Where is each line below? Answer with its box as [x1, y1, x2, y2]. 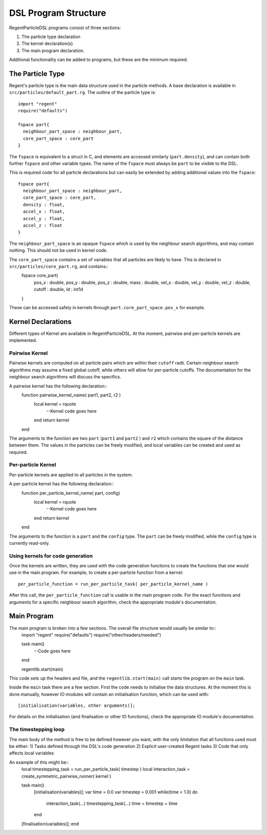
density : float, [23, 202, 65, 207]
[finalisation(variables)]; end [21, 821, 79, 827]
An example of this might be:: [9, 759, 69, 765]
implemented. [9, 337, 37, 343]
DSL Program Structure [9, 7, 106, 18]
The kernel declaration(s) [21, 41, 73, 46]
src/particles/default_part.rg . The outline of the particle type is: [9, 90, 156, 95]
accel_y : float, [23, 216, 65, 221]
